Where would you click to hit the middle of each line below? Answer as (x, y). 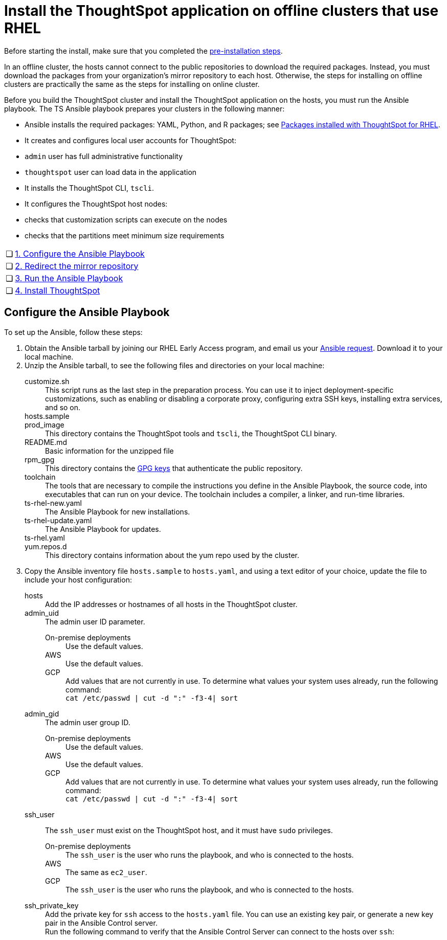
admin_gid (42, 713)
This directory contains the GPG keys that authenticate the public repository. (174, 468)
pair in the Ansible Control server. (101, 923)
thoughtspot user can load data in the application (111, 172)
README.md (46, 442)
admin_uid (42, 613)
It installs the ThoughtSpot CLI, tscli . (90, 188)
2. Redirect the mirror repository (77, 266)
